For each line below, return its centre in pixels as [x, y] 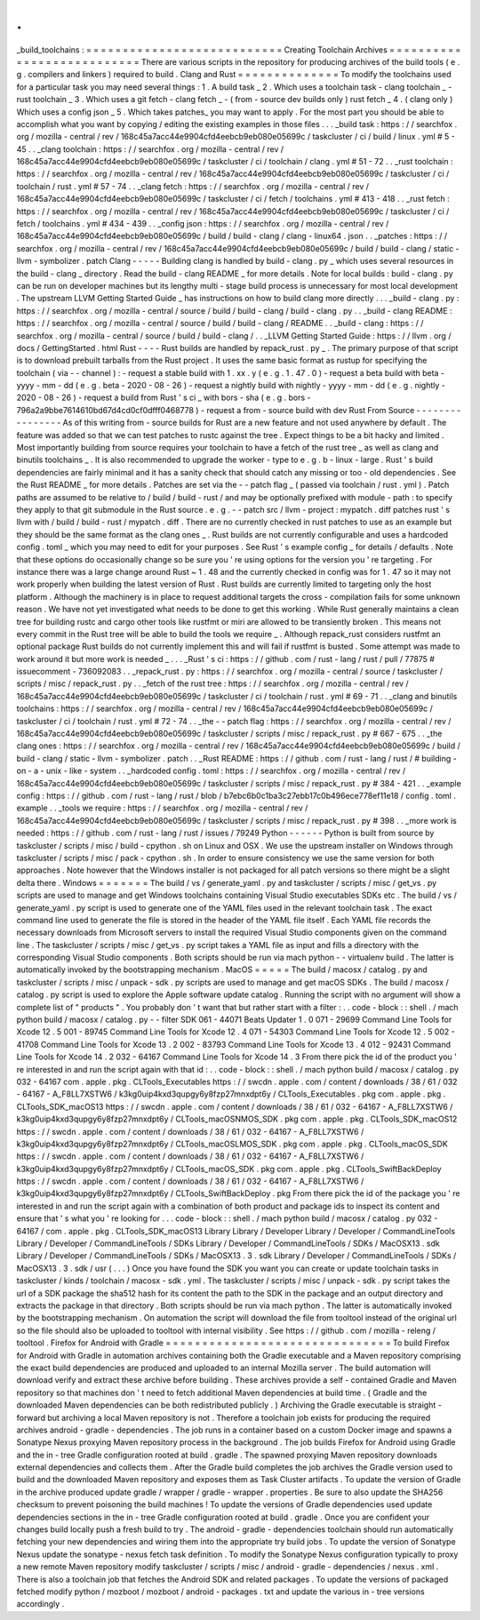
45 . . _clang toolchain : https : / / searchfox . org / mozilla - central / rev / [150, 149]
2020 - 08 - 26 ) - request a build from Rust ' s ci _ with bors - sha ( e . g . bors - [164, 398]
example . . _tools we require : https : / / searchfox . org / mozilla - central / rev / [162, 808]
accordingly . [40, 1604]
